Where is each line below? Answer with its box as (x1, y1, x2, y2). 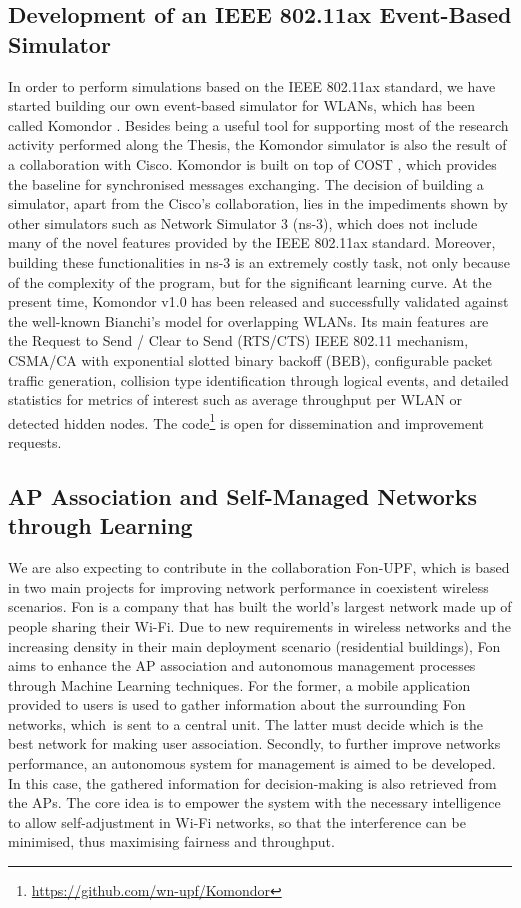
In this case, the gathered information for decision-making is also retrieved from (8, 772, 497, 793)
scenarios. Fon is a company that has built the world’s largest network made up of (8, 596, 512, 617)
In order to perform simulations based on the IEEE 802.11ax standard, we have (8, 75, 496, 96)
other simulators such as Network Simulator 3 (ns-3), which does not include (8, 212, 478, 233)
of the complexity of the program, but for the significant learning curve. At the (8, 271, 492, 292)
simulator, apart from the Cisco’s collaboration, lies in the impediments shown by (8, 193, 508, 214)
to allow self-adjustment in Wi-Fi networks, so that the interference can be (8, 811, 466, 832)
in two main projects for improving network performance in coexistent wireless (8, 576, 489, 597)
